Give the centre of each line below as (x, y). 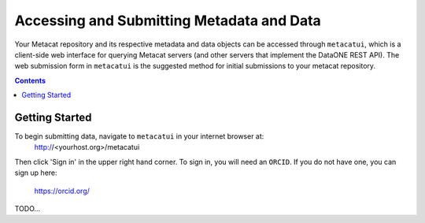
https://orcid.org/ (62, 191)
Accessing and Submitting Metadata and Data (168, 20)
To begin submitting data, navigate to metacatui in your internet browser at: (139, 136)
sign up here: (36, 173)
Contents (30, 80)
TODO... (28, 208)
